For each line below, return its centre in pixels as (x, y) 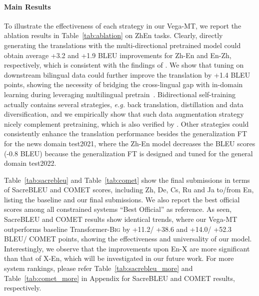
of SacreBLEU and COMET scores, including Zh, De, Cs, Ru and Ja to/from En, (129, 190)
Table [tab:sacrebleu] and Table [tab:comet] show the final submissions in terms (127, 180)
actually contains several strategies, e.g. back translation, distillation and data (124, 104)
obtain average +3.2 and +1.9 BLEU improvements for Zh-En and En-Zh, (118, 55)
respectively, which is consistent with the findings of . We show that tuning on (124, 65)
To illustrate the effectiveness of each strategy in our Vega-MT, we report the (123, 25)
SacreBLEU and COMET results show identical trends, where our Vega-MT (121, 219)
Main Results (27, 6)
